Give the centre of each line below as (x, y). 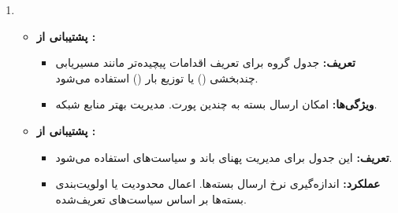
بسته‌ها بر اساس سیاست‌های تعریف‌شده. (151, 198)
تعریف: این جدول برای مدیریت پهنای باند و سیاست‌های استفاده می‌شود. (224, 157)
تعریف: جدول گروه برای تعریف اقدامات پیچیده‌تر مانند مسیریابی (205, 62)
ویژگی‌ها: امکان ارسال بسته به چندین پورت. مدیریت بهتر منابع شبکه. (216, 104)
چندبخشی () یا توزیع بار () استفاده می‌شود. (157, 77)
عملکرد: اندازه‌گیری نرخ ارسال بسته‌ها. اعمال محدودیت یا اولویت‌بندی (218, 184)
